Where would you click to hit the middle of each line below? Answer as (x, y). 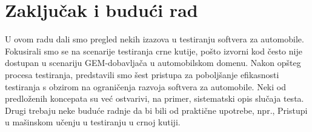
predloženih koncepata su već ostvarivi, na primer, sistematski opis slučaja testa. (154, 98)
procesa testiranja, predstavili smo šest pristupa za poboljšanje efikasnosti (142, 74)
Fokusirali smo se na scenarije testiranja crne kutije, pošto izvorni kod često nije (154, 51)
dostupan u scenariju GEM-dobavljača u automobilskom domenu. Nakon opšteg (153, 63)
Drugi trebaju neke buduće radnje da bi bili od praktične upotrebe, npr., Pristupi (156, 110)
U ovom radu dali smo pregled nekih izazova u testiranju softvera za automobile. (154, 39)
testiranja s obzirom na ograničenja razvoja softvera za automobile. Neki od (145, 86)
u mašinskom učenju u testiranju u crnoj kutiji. (93, 122)
